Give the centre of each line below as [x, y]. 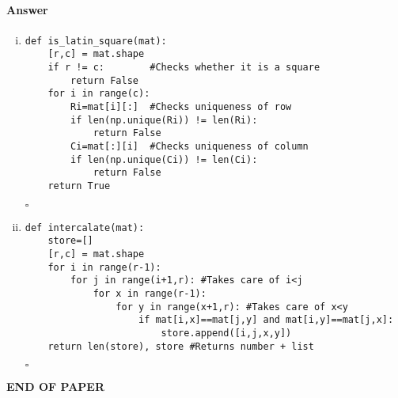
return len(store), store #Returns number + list [181, 346]
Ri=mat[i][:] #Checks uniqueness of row [181, 107]
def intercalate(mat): [85, 227]
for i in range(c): [99, 94]
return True [79, 186]
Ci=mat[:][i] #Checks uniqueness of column [190, 147]
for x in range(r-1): [150, 293]
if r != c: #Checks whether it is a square [184, 68]
